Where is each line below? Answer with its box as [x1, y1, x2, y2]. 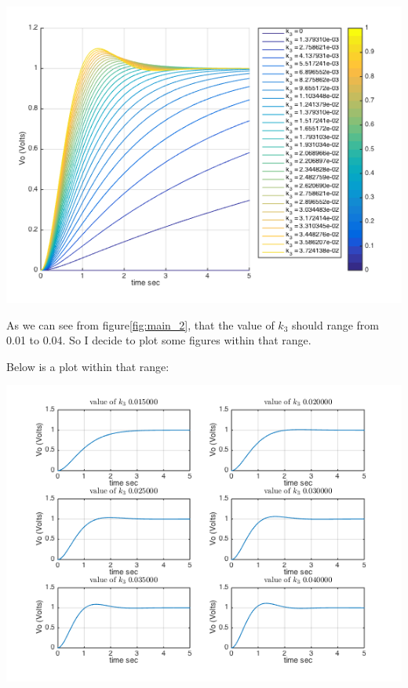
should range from [291, 316, 379, 333]
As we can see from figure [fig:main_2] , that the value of [6, 316, 275, 333]
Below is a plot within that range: [6, 358, 169, 374]
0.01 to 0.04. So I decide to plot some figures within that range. [6, 332, 311, 348]
